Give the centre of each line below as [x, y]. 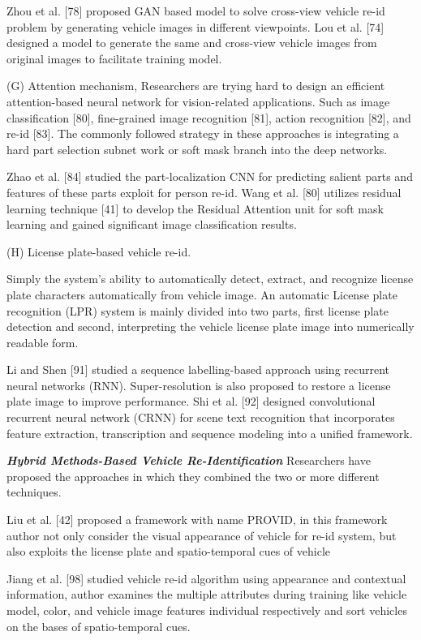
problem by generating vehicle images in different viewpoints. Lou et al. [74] [195, 26]
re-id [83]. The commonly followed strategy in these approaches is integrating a [203, 133]
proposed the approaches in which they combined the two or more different [193, 476]
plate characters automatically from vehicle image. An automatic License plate [202, 294]
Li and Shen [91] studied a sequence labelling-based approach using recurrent [198, 369]
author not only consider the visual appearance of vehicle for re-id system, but [202, 535]
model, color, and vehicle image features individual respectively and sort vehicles [207, 610]
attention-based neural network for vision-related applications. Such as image [198, 101]
